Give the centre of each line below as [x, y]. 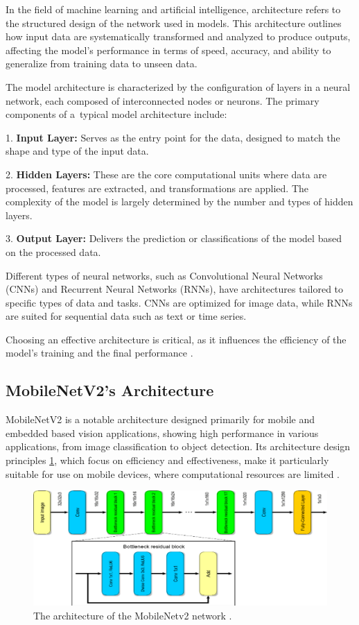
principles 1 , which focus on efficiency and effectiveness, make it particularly [167, 460]
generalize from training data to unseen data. [102, 63]
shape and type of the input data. [77, 151]
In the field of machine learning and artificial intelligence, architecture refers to [173, 9]
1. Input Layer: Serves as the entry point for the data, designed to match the [173, 137]
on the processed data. [53, 251]
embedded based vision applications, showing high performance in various [162, 433]
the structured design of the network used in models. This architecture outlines [174, 23]
